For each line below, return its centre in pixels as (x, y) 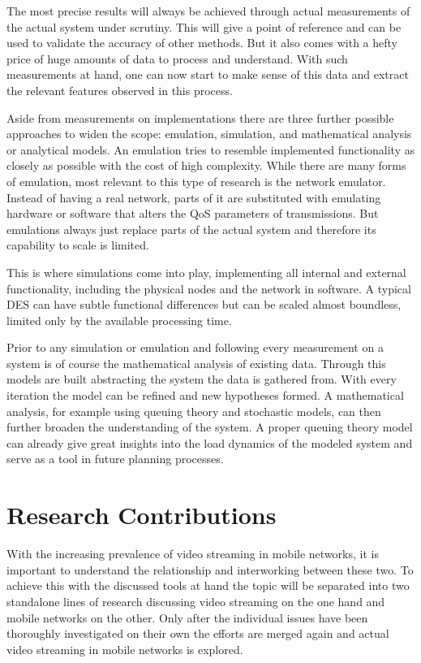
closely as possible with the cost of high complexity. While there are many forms (206, 165)
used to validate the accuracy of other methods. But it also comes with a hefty (202, 43)
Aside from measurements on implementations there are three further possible (200, 117)
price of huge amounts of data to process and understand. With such (177, 58)
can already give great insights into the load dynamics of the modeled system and (210, 442)
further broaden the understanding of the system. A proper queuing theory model (210, 427)
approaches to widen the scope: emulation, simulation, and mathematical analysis (209, 134)
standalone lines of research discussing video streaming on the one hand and (196, 601)
